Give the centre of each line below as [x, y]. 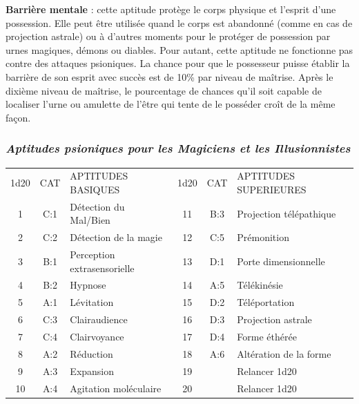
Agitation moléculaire [116, 388]
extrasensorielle [102, 268]
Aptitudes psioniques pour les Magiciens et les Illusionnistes [178, 148]
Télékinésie [260, 285]
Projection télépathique [287, 213]
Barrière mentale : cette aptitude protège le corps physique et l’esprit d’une [171, 9]
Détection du [97, 206]
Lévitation [92, 302]
